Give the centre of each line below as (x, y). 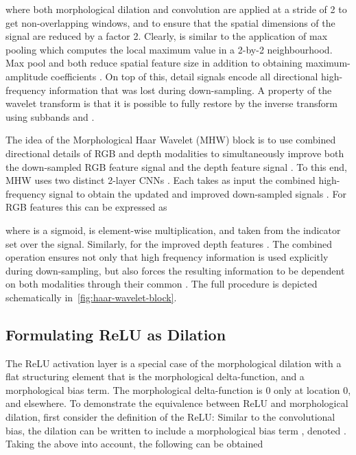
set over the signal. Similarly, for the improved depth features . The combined (169, 243)
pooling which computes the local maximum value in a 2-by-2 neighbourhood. (169, 49)
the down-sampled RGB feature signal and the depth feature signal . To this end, (176, 166)
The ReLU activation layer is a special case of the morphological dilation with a (174, 363)
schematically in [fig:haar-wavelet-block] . (91, 297)
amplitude (27, 76)
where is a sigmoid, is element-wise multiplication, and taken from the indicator (173, 230)
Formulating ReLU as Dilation (116, 334)
